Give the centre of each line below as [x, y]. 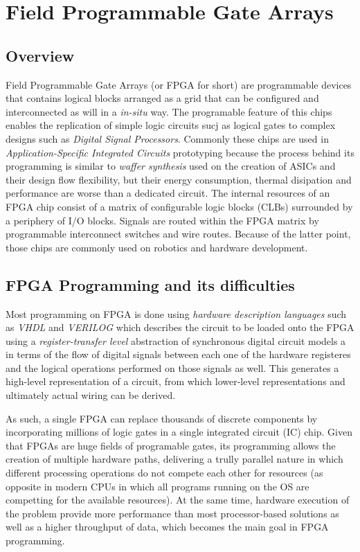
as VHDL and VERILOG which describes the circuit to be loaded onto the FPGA [180, 327]
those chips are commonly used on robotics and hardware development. [157, 247]
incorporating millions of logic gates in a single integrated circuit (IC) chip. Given [179, 432]
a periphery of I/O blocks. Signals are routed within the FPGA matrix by [162, 220]
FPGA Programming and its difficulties [150, 284]
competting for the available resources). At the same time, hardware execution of [178, 500]
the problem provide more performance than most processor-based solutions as [172, 513]
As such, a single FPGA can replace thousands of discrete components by [162, 418]
